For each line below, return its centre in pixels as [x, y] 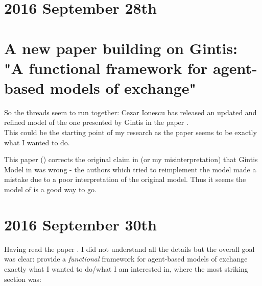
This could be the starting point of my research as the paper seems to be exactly [130, 132]
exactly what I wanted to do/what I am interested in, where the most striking [126, 268]
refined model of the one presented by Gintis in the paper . [96, 122]
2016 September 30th [81, 224]
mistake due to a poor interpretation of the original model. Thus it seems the [125, 179]
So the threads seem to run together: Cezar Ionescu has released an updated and [130, 112]
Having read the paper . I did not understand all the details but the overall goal [129, 249]
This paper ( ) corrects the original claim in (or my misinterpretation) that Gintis [131, 159]
